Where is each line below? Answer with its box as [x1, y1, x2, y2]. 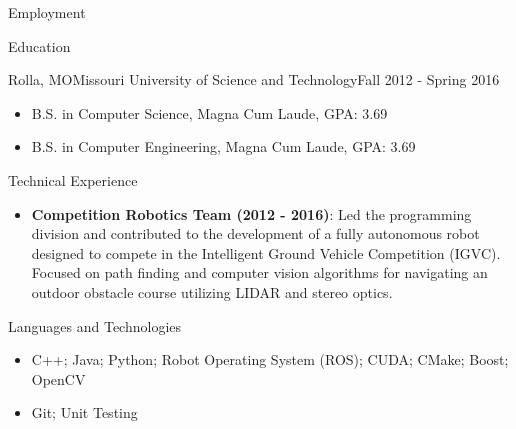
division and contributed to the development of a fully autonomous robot [31, 223, 480, 244]
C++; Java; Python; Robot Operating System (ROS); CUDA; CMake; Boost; [31, 349, 509, 370]
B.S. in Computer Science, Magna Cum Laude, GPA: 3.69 [31, 102, 388, 123]
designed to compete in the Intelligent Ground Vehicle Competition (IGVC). [31, 242, 501, 263]
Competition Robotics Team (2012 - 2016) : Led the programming [31, 203, 472, 224]
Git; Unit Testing [31, 402, 138, 423]
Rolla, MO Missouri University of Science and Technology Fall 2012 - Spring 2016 [8, 69, 500, 90]
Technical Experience [8, 169, 138, 190]
